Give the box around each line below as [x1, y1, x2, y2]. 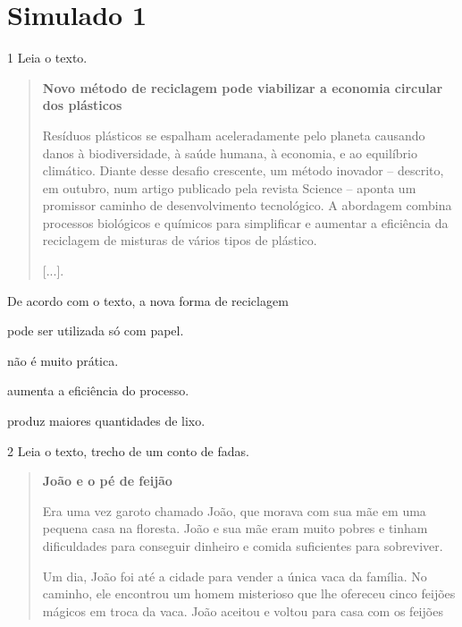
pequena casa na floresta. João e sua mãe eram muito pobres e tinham [42, 519, 428, 538]
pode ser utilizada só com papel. [7, 321, 184, 340]
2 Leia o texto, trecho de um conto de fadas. [7, 441, 249, 460]
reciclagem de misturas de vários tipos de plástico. [42, 231, 317, 250]
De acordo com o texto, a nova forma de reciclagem [7, 291, 289, 309]
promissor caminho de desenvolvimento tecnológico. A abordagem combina [42, 196, 452, 215]
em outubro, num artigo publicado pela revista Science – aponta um [42, 178, 416, 197]
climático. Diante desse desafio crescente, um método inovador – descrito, [42, 161, 444, 180]
